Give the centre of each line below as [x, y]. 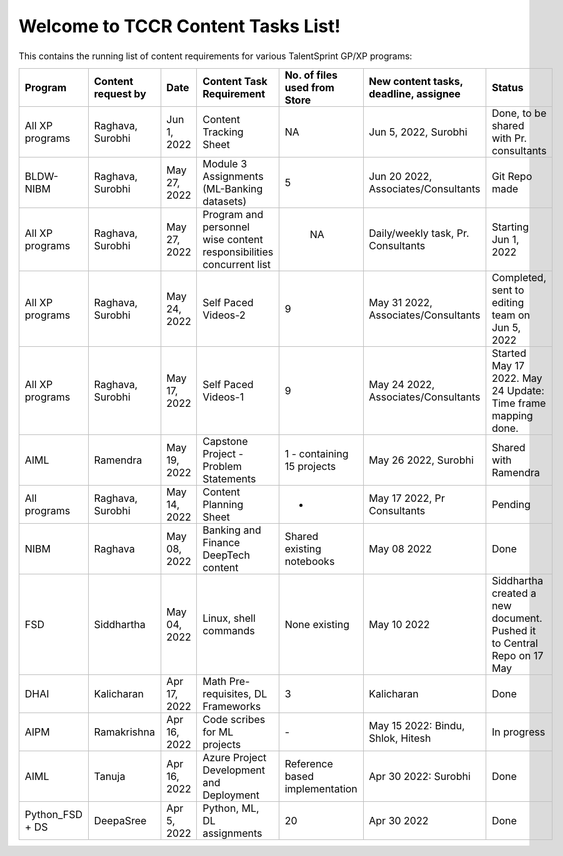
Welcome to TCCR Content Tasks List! [179, 26]
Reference [309, 763]
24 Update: [518, 390]
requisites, [227, 693]
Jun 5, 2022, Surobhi [418, 132]
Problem [222, 466]
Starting [510, 227]
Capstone [225, 441]
